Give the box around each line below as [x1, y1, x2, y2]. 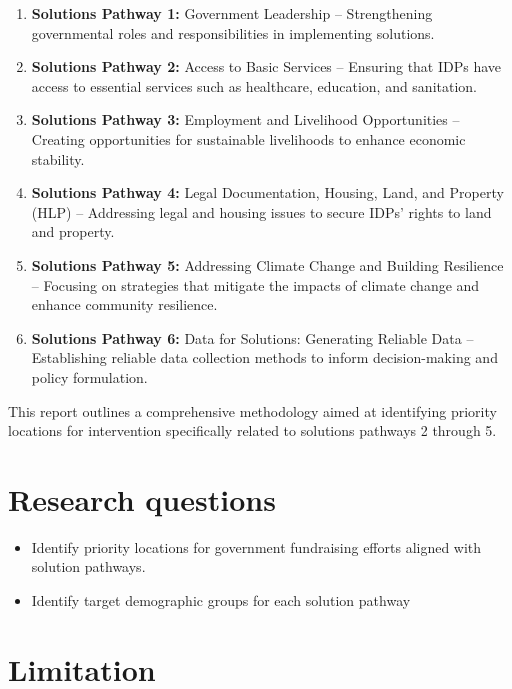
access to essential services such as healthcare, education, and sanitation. [31, 75, 478, 96]
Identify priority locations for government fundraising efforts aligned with [31, 536, 482, 557]
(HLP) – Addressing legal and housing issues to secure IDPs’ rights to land [31, 201, 492, 222]
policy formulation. [31, 366, 148, 387]
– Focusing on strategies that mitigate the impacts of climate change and [31, 274, 480, 295]
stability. [31, 148, 85, 169]
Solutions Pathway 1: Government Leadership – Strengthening [31, 3, 433, 23]
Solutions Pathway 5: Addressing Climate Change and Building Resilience [31, 254, 504, 275]
